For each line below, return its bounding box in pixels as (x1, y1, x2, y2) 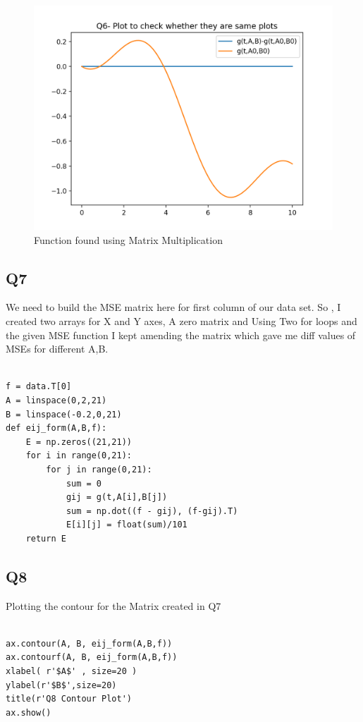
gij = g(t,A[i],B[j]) (66, 492, 168, 503)
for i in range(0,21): (25, 451, 132, 461)
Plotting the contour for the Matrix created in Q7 (6, 598, 221, 613)
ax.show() (6, 707, 51, 718)
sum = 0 (66, 478, 102, 489)
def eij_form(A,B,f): (6, 423, 107, 434)
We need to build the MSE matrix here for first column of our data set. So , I (6, 300, 341, 314)
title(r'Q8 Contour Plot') (6, 694, 132, 704)
